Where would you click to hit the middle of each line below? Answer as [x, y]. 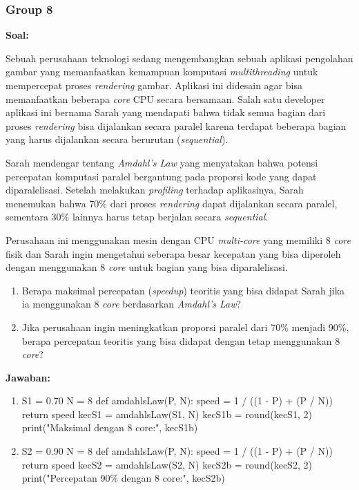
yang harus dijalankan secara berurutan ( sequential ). [117, 139]
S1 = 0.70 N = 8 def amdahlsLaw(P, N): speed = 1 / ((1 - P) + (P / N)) [177, 401]
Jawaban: [28, 377]
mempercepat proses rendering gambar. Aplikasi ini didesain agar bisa [154, 85]
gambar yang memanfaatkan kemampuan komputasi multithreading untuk [162, 72]
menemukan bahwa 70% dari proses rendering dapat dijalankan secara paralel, [172, 203]
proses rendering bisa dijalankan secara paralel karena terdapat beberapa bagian [176, 125]
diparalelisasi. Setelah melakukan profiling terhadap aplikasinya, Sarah [155, 190]
